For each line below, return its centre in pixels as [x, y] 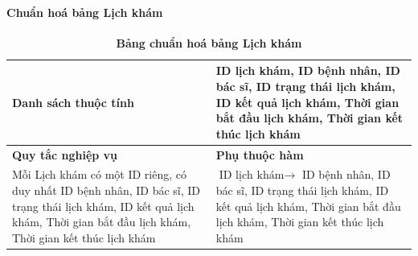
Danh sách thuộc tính [73, 102]
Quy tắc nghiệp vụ [65, 154]
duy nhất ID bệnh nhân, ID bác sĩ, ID [107, 190]
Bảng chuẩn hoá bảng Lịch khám [209, 42]
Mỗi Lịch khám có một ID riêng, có [100, 174]
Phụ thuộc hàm [260, 154]
